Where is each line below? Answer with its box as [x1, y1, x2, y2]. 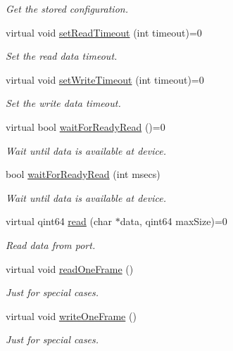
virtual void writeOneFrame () [6, 308, 137, 323]
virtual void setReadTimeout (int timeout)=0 [6, 25, 202, 39]
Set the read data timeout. [6, 49, 118, 63]
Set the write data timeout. [6, 96, 121, 110]
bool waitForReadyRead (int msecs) [6, 167, 160, 181]
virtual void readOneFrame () [6, 261, 134, 276]
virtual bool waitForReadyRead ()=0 [6, 119, 165, 134]
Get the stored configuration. [6, 1, 128, 15]
